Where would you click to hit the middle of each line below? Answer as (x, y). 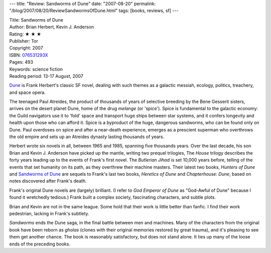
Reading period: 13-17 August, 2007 (46, 76)
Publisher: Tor (24, 41)
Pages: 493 (21, 62)
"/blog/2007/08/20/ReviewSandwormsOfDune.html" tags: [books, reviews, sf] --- (94, 11)
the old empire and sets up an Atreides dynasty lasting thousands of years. (87, 137)
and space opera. (27, 92)
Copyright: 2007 (26, 48)
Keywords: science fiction (36, 69)
